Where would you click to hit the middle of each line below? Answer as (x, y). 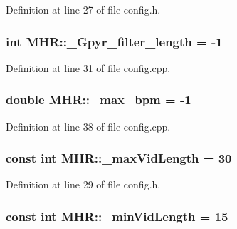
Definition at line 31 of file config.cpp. (88, 67)
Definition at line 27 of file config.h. (83, 9)
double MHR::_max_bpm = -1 (99, 100)
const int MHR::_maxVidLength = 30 (119, 158)
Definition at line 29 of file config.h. (83, 184)
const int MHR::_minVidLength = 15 (117, 216)
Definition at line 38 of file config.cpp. (88, 126)
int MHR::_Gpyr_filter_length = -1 (114, 41)
